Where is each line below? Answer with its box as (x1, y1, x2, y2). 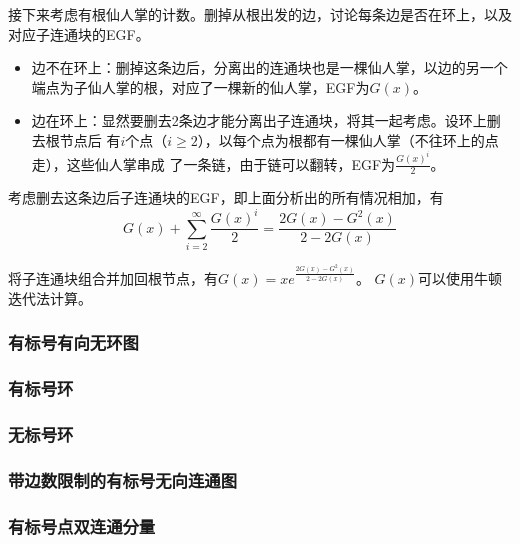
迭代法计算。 (8, 287, 92, 308)
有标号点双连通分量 (8, 513, 156, 538)
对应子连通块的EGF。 (8, 23, 150, 44)
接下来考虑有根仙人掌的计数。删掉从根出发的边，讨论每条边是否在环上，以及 (8, 4, 512, 24)
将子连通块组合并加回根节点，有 (8, 268, 218, 289)
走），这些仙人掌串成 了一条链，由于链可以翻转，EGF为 (31, 153, 396, 174)
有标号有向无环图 (8, 330, 139, 355)
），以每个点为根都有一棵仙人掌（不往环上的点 (197, 129, 499, 150)
